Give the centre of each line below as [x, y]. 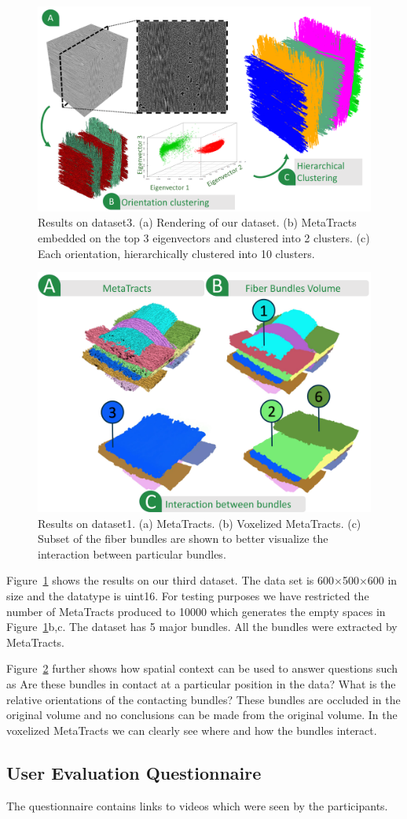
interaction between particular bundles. [132, 553]
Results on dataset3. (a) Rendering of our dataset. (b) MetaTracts [197, 222]
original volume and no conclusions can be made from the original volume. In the [202, 715]
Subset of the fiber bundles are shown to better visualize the [183, 539]
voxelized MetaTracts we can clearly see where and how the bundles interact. [192, 730]
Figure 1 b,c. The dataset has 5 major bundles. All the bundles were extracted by [202, 627]
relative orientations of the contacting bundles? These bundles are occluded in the [203, 699]
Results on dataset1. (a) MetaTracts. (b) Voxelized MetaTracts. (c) [200, 523]
